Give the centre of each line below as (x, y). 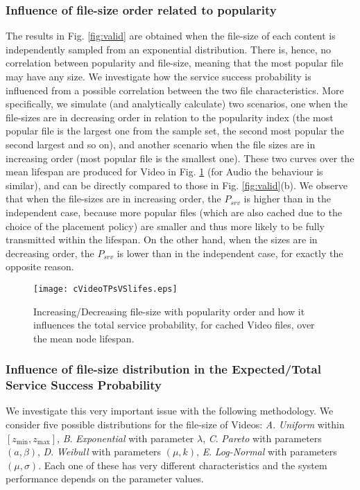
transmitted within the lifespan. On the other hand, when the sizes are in (162, 239)
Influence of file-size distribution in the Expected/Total (163, 369)
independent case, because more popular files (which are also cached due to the (174, 212)
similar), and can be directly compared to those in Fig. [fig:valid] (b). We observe (177, 185)
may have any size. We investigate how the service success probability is (158, 76)
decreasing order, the (50, 253)
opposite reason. (40, 266)
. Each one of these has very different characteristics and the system (183, 465)
